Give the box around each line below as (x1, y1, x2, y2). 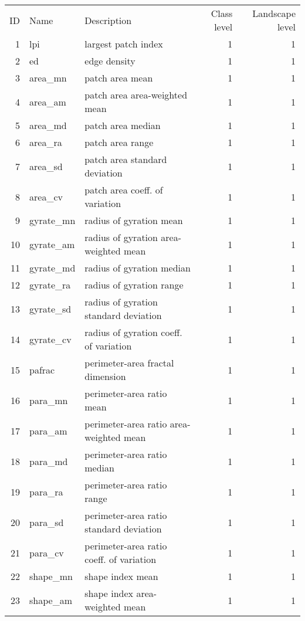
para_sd (29, 515, 64, 529)
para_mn (29, 393, 68, 407)
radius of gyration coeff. (84, 325, 182, 339)
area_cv (29, 189, 63, 203)
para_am (29, 423, 67, 437)
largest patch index (84, 37, 163, 50)
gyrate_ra (29, 278, 71, 291)
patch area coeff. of (84, 183, 163, 196)
